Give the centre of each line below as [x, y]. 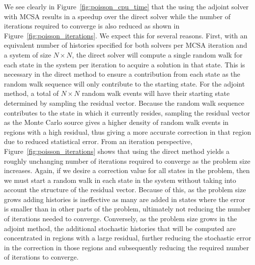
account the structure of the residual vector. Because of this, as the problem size [125, 190]
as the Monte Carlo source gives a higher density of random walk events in [116, 122]
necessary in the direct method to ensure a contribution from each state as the [122, 74]
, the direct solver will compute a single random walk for [157, 54]
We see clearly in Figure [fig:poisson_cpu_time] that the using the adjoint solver [127, 6]
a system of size [28, 54]
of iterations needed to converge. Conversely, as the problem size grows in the [121, 219]
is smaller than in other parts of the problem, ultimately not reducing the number [127, 209]
